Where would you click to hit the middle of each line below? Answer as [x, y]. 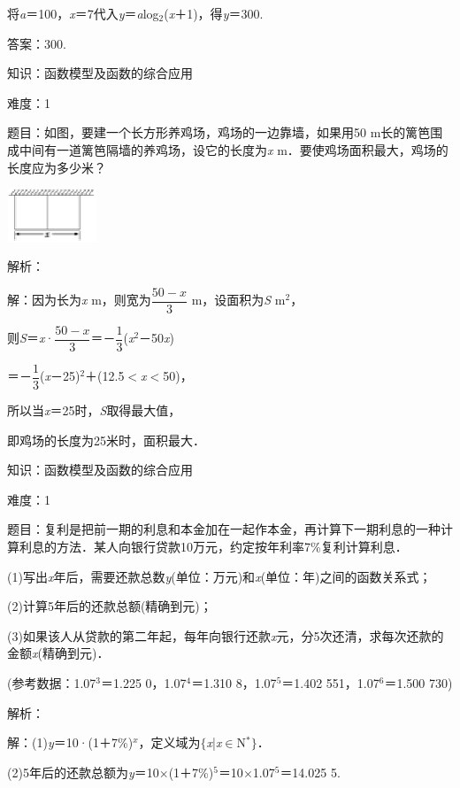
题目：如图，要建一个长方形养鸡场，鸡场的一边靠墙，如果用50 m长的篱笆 [219, 132]
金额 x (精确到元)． [58, 653]
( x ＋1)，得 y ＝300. [214, 13]
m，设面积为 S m [238, 300]
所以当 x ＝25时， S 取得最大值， [94, 410]
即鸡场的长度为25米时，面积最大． [106, 440]
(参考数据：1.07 [52, 682]
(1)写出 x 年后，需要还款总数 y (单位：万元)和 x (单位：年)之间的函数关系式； [219, 576]
